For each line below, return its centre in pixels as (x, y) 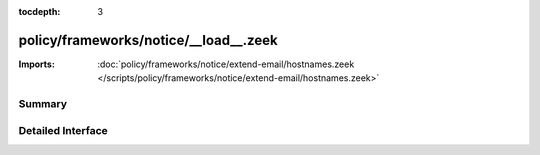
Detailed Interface (63, 130)
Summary (43, 104)
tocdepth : (39, 11)
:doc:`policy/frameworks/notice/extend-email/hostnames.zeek (226, 64)
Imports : (36, 64)
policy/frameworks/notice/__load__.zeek (148, 40)
